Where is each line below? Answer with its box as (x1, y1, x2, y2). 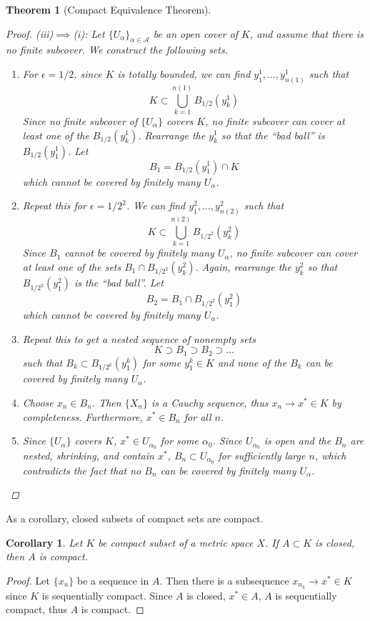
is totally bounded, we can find (117, 66, 251, 81)
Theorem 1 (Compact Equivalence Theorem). (6, 2, 211, 16)
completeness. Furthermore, (22, 409, 143, 424)
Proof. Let (6, 572, 50, 587)
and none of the (217, 354, 287, 369)
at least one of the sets (22, 259, 121, 274)
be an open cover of (153, 26, 239, 41)
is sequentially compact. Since (41, 587, 173, 602)
